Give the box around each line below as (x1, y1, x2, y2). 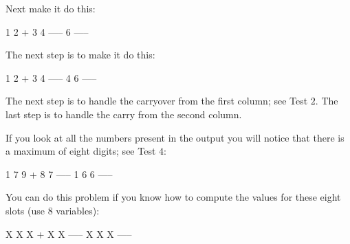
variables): (56, 203, 100, 217)
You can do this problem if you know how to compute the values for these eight (6, 190, 341, 204)
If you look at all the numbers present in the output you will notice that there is (6, 130, 344, 144)
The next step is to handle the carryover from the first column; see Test (6, 93, 308, 108)
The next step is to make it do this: (6, 47, 155, 62)
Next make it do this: (6, 1, 96, 15)
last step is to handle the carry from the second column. (6, 107, 242, 121)
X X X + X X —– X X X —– (6, 226, 132, 241)
